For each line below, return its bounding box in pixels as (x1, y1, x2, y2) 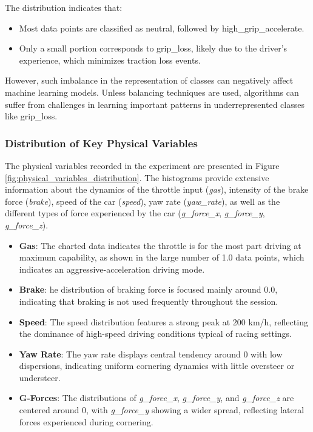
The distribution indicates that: (5, 1, 123, 13)
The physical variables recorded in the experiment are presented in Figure (5, 159, 280, 171)
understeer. (19, 371, 61, 384)
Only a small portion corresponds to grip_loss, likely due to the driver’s (19, 42, 288, 55)
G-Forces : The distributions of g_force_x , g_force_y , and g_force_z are (19, 391, 294, 404)
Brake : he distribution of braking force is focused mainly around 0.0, (19, 283, 278, 296)
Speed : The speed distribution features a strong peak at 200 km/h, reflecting (19, 315, 308, 328)
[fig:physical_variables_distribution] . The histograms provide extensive (5, 171, 269, 184)
